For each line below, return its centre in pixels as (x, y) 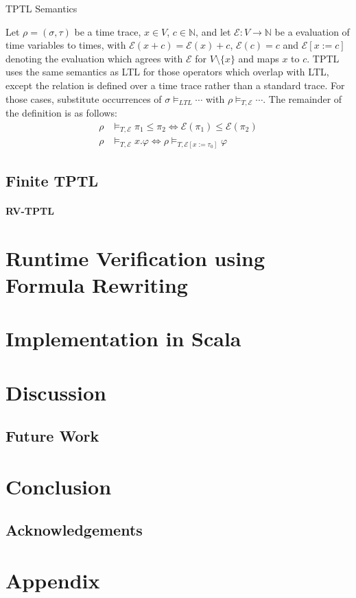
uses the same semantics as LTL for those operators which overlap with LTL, (167, 72)
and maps (259, 58)
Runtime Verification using (135, 258)
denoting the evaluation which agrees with (94, 58)
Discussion (56, 392)
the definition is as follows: (61, 113)
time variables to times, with (66, 45)
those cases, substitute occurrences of (84, 98)
